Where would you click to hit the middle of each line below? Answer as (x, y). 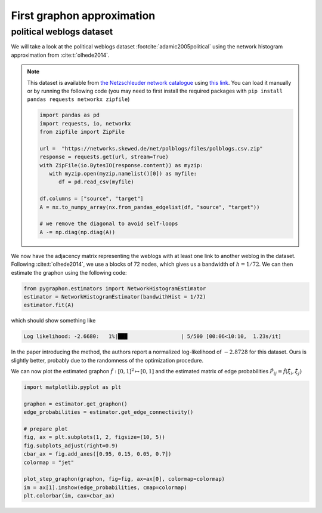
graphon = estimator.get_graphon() (75, 404)
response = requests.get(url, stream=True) (104, 157)
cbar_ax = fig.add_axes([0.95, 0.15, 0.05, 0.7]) (97, 454)
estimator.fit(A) (49, 305)
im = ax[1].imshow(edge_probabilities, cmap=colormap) (105, 487)
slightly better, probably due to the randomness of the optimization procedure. (107, 360)
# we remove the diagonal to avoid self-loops (109, 224)
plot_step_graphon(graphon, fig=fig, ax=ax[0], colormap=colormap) (124, 479)
